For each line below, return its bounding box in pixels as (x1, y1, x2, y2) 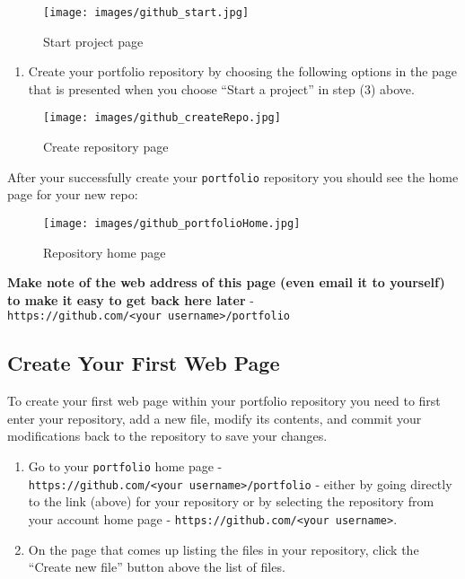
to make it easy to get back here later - (7, 290, 254, 309)
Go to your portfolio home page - (28, 457, 223, 476)
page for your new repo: (7, 185, 138, 204)
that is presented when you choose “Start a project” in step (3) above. (28, 79, 415, 98)
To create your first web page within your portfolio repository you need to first (7, 391, 441, 410)
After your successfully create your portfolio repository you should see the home (7, 167, 459, 186)
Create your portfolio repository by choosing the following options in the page (28, 62, 458, 81)
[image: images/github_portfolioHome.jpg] (43, 216, 301, 230)
